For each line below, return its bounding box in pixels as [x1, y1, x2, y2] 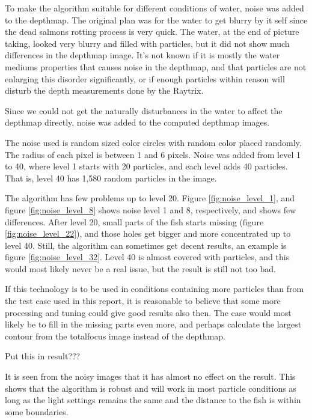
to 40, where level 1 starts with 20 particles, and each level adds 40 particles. [5, 160, 288, 172]
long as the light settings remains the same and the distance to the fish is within [5, 394, 301, 406]
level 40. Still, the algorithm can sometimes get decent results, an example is [5, 239, 287, 251]
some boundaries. [5, 405, 69, 418]
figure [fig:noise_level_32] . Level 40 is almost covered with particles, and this [5, 251, 290, 263]
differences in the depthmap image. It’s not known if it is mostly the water [5, 49, 280, 61]
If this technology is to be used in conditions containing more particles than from [5, 282, 304, 295]
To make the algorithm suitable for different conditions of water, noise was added [5, 2, 304, 14]
